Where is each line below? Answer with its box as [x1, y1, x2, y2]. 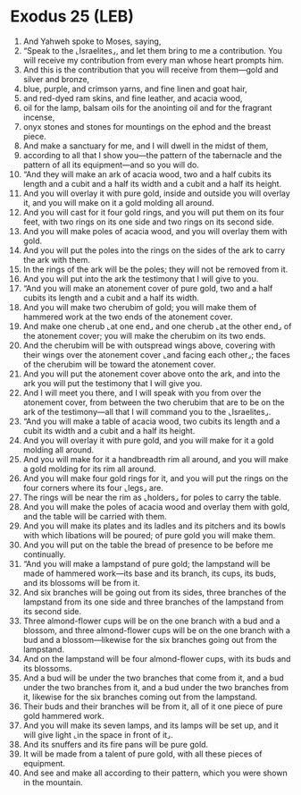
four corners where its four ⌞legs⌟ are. [22, 482, 163, 493]
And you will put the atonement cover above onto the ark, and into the [22, 368, 280, 379]
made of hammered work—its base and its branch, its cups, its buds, [22, 568, 277, 579]
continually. [22, 548, 66, 560]
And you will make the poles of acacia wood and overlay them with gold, [22, 501, 290, 512]
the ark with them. [22, 254, 90, 265]
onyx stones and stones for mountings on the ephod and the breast [22, 121, 272, 131]
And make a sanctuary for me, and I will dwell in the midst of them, [22, 140, 269, 151]
